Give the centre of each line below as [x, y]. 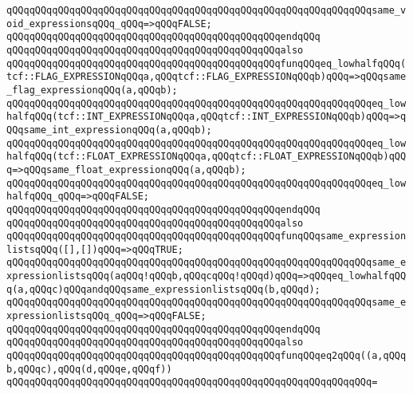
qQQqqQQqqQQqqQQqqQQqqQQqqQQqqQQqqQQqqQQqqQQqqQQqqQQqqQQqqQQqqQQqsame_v [206, 10]
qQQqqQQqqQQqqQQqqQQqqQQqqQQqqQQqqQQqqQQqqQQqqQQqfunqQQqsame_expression [206, 236]
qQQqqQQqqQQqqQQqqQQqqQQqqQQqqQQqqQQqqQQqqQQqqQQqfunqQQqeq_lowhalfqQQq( [206, 63]
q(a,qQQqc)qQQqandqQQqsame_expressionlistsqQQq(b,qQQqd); [163, 289]
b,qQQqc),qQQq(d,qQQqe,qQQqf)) [89, 369]
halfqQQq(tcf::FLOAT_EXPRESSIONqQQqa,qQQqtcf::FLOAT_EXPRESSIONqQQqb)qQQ [206, 157]
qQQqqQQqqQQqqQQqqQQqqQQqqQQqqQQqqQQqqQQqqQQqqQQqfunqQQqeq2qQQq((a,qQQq [206, 356]
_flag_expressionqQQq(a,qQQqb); [92, 90]
